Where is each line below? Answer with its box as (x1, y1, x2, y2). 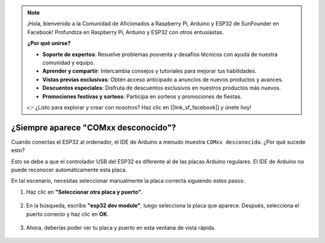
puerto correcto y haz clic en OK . (26, 211, 109, 218)
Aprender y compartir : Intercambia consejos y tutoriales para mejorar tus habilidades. (42, 67, 257, 75)
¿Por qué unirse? (27, 40, 71, 47)
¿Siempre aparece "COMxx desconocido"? (11, 122, 176, 132)
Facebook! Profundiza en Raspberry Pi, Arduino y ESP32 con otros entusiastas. (27, 28, 224, 35)
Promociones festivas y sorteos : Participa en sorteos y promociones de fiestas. (42, 93, 242, 100)
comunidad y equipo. (42, 59, 95, 66)
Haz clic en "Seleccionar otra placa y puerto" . (26, 188, 143, 195)
